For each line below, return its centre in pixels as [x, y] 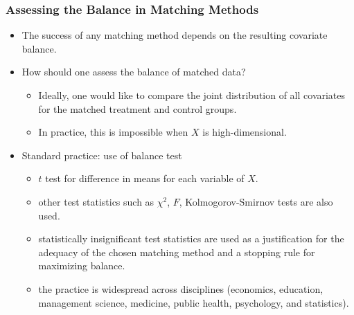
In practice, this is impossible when [113, 132]
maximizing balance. [82, 265]
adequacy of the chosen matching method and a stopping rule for [177, 252]
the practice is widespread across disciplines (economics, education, [181, 288]
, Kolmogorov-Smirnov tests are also [256, 201]
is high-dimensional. [245, 132]
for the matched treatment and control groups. [138, 108]
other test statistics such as [96, 201]
